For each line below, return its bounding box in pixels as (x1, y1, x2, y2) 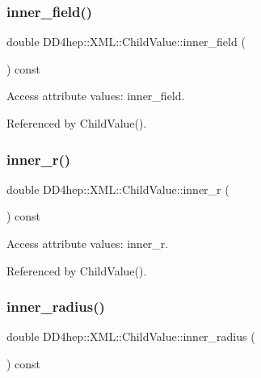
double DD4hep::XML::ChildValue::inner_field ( (6, 33, 246, 50)
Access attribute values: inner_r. (6, 235, 169, 251)
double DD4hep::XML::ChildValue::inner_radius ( (6, 328, 255, 345)
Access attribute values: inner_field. (6, 87, 185, 104)
